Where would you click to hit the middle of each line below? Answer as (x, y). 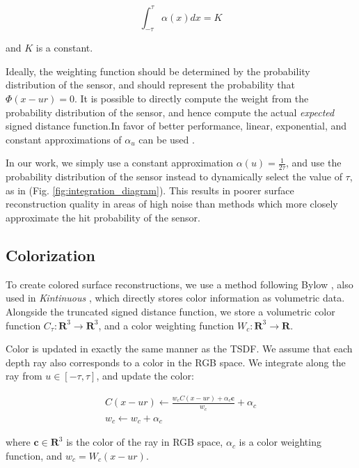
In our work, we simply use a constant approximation (120, 163)
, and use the (313, 163)
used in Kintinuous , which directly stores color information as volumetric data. (175, 298)
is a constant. (64, 48)
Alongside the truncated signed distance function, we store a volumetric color (170, 312)
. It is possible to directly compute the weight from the (191, 99)
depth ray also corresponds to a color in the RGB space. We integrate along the (176, 362)
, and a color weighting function (166, 325)
